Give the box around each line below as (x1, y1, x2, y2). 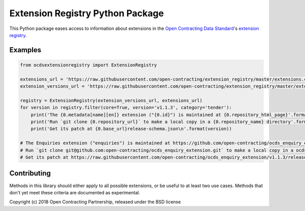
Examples (9, 46, 42, 54)
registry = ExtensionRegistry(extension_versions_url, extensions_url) (20, 97, 203, 103)
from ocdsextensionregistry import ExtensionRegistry (20, 62, 157, 68)
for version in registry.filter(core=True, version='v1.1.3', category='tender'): (20, 104, 232, 111)
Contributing (9, 169, 51, 178)
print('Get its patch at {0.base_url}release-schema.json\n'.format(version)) (30, 126, 232, 132)
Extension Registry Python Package (9, 8, 164, 19)
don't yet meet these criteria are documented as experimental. (9, 189, 140, 195)
